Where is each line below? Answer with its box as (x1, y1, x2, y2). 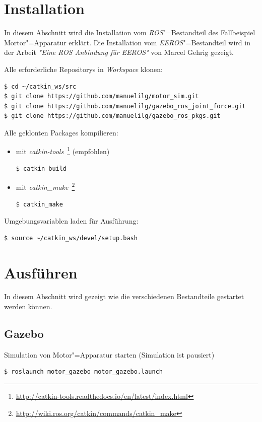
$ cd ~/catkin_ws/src (4, 83, 77, 90)
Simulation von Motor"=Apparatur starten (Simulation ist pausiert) (4, 349, 215, 360)
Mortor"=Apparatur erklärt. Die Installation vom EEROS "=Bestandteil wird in (4, 37, 250, 47)
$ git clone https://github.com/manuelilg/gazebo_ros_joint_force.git (4, 102, 246, 110)
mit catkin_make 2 (16, 180, 75, 192)
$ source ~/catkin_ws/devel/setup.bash (4, 234, 138, 242)
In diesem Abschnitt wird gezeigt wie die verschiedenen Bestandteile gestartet (4, 291, 244, 302)
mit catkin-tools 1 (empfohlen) (16, 145, 110, 157)
